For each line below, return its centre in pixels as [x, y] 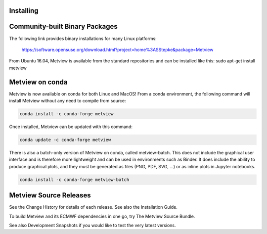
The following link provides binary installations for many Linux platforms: [83, 38]
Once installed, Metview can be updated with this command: [71, 127]
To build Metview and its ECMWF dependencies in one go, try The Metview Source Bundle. [102, 216]
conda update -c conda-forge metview [65, 140]
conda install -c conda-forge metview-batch [74, 180]
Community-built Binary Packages [64, 26]
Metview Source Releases [50, 195]
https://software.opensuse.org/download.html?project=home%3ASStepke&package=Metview [117, 49]
